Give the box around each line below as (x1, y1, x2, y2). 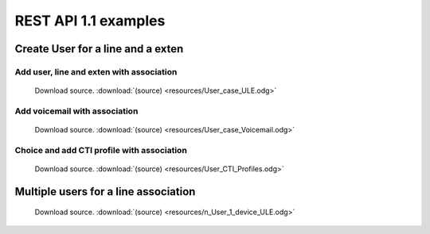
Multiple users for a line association (14, 185, 196, 198)
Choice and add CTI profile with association (14, 144, 187, 155)
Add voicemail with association (14, 105, 139, 117)
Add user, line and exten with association (14, 66, 178, 77)
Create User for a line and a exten (14, 42, 184, 56)
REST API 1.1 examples (14, 12, 166, 29)
